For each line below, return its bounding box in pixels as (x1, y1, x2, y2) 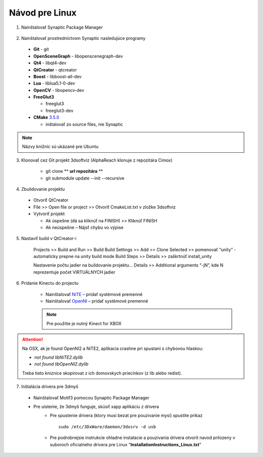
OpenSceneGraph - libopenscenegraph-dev (33, 53, 123, 59)
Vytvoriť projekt (33, 211, 65, 217)
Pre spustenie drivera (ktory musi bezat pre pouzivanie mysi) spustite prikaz (50, 413, 203, 419)
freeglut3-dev (45, 108, 74, 113)
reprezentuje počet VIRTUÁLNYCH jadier (33, 269, 115, 275)
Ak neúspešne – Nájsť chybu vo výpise (45, 224, 124, 230)
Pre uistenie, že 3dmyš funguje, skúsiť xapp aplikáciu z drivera (33, 403, 159, 409)
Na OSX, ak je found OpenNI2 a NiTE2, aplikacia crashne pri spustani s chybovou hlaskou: (22, 346, 204, 351)
